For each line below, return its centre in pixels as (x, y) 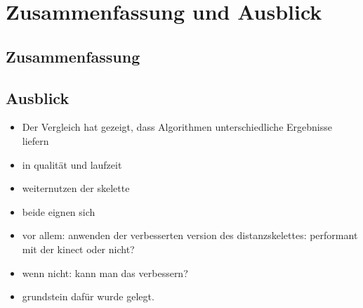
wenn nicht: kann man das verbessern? (105, 272)
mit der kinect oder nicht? (78, 249)
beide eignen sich (59, 211)
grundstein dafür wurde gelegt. (88, 296)
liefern (35, 140)
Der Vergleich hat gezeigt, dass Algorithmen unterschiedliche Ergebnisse (177, 127)
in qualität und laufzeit (72, 164)
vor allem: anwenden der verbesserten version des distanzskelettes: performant (190, 235)
